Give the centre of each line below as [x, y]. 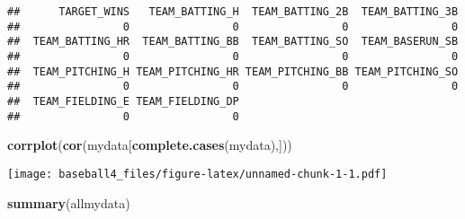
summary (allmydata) [69, 202]
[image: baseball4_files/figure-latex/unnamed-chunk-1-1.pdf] [197, 174]
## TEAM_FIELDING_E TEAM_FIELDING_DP [123, 101]
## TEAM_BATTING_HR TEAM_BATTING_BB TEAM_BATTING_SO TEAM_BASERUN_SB [233, 42]
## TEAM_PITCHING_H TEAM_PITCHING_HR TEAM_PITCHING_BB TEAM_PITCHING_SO [233, 71]
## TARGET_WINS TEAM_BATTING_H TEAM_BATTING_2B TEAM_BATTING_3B [233, 12]
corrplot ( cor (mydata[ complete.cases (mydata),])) [150, 145]
